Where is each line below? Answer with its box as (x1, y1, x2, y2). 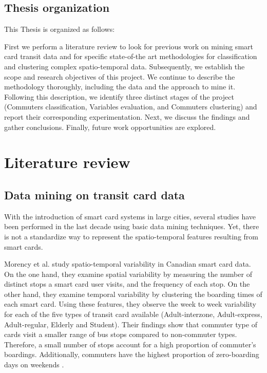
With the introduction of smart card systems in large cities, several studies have (4, 211, 256, 221)
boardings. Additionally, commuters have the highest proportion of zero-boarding (4, 349, 259, 360)
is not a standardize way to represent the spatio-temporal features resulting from (4, 231, 258, 241)
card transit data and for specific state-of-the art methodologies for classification (4, 51, 257, 62)
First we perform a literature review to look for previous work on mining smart (4, 41, 253, 51)
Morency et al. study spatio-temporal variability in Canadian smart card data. (4, 258, 251, 269)
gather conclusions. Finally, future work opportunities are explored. (4, 121, 216, 132)
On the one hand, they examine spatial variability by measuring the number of (4, 268, 252, 279)
